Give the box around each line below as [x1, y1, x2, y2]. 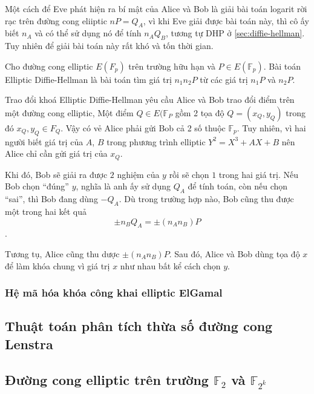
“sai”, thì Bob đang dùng [5, 192, 98, 205]
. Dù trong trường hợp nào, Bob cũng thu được [119, 192, 294, 205]
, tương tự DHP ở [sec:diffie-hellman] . [165, 27, 305, 39]
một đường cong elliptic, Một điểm [5, 106, 134, 119]
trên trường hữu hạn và [128, 59, 215, 72]
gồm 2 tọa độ [175, 106, 224, 119]
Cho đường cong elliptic [5, 59, 93, 72]
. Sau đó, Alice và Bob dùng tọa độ [169, 247, 300, 260]
